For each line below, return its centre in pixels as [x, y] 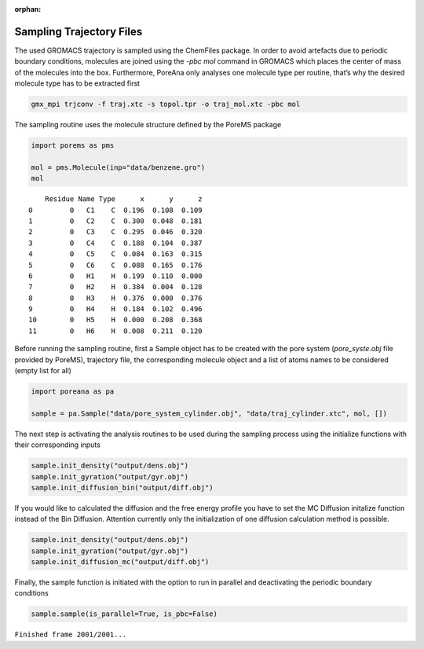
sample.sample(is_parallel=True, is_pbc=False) [124, 614]
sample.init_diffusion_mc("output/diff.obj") [120, 562]
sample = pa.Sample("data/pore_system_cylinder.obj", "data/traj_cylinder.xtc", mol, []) [209, 413]
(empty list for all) [43, 371]
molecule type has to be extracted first [77, 83]
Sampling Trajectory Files [79, 31]
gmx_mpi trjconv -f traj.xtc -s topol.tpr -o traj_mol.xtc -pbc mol [166, 104]
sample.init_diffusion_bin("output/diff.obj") [122, 488]
